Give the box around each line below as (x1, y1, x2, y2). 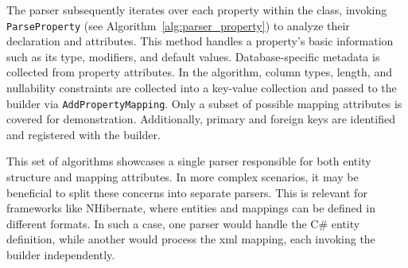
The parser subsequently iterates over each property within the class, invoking (6, 2, 387, 17)
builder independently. (6, 247, 115, 263)
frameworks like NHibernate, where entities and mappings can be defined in (6, 200, 375, 216)
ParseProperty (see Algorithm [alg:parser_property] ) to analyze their (6, 17, 350, 33)
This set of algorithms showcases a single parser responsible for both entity (6, 153, 371, 169)
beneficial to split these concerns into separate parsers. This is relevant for (6, 184, 367, 200)
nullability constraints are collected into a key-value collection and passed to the (6, 80, 397, 96)
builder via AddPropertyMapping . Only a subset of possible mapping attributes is (6, 95, 402, 111)
